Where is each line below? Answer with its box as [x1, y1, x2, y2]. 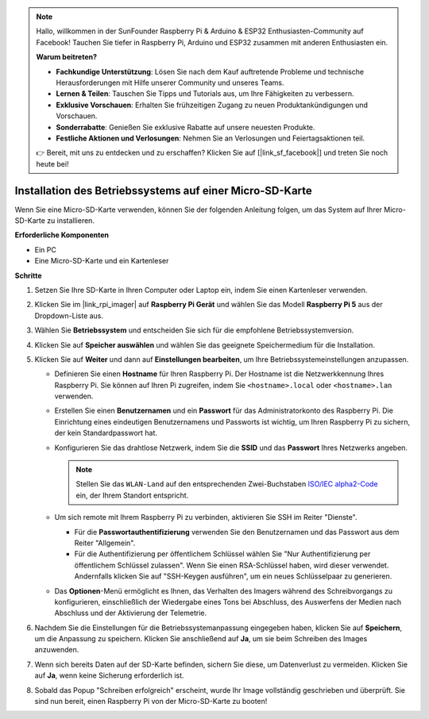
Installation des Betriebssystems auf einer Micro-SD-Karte [14, 183, 313, 198]
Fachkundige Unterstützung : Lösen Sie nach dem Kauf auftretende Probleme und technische [56, 67, 365, 76]
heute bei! [36, 159, 69, 168]
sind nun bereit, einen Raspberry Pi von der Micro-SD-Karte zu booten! [34, 697, 268, 706]
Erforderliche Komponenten [14, 230, 110, 240]
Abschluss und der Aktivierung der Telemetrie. [54, 608, 207, 618]
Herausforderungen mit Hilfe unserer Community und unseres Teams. [56, 78, 285, 87]
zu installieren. [46, 215, 95, 225]
